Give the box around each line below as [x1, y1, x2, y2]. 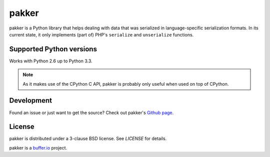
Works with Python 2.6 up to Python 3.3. [9, 58, 92, 64]
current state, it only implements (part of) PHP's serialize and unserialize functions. [9, 31, 194, 37]
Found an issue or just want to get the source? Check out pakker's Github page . [9, 110, 174, 116]
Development [9, 96, 52, 105]
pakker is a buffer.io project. [9, 145, 67, 151]
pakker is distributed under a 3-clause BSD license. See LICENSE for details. [9, 136, 167, 142]
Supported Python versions [9, 45, 97, 53]
